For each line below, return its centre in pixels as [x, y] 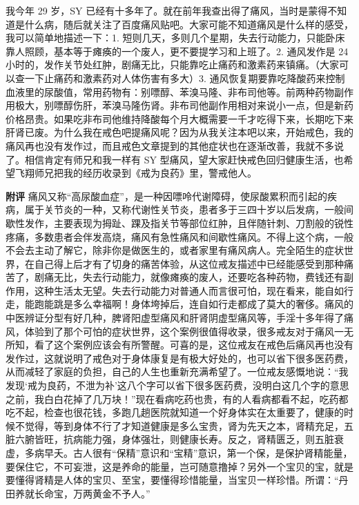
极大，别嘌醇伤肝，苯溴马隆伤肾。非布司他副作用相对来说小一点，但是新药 [184, 105]
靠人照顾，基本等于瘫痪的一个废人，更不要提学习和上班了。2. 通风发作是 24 [177, 51]
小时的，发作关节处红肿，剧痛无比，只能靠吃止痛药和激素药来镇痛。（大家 [172, 65]
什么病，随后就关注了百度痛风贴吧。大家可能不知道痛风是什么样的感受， [189, 24]
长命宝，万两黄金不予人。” [92, 493]
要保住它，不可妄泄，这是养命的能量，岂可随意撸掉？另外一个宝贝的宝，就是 [179, 466]
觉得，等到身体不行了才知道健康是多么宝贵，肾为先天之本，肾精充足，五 [189, 425]
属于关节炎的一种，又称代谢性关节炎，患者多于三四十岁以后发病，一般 [184, 209]
